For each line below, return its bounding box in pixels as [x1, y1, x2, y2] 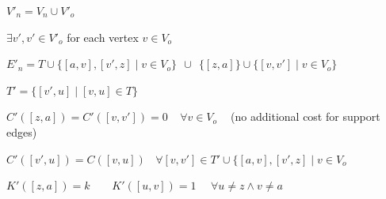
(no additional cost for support [231, 108, 380, 125]
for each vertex [67, 28, 139, 45]
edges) [6, 123, 37, 140]
